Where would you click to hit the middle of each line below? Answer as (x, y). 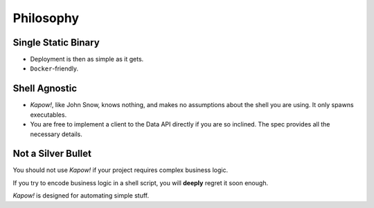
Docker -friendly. (54, 68)
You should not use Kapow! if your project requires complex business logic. (121, 170)
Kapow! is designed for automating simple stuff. (81, 196)
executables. (48, 115)
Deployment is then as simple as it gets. (87, 59)
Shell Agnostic (45, 89)
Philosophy (46, 18)
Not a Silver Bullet (52, 154)
